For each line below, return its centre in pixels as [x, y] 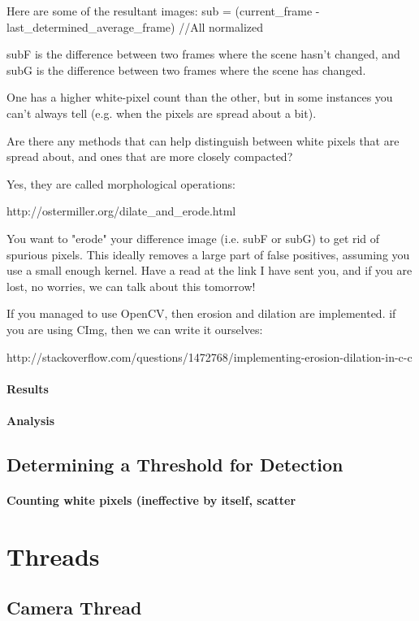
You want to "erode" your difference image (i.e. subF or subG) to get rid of [193, 238]
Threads [53, 556]
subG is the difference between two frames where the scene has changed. [186, 69]
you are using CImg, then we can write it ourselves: [135, 329]
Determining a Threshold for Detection [175, 464]
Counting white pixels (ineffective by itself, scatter [151, 499]
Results [28, 388]
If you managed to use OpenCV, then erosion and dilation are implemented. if [201, 313]
